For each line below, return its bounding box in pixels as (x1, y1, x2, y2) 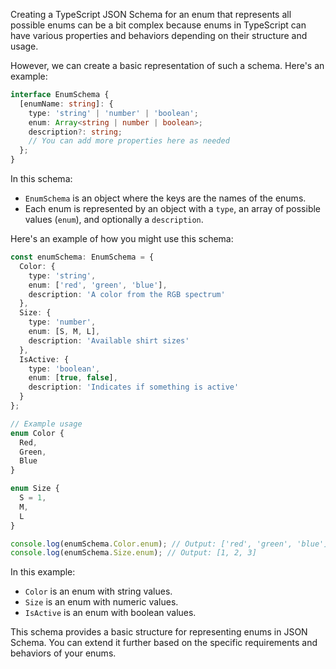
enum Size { (10, 484, 60, 494)
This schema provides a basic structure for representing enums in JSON (10, 626, 308, 638)
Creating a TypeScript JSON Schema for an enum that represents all (10, 9, 292, 20)
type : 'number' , (28, 317, 97, 328)
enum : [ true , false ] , (28, 373, 118, 383)
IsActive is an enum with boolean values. (24, 607, 197, 619)
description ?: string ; (28, 127, 123, 137)
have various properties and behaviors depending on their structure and (10, 30, 308, 41)
